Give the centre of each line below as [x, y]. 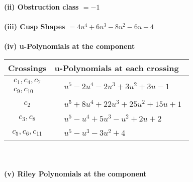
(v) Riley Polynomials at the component [75, 173]
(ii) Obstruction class [41, 7]
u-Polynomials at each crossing [117, 68]
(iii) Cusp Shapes [35, 26]
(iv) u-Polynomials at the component [70, 46]
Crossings [27, 68]
